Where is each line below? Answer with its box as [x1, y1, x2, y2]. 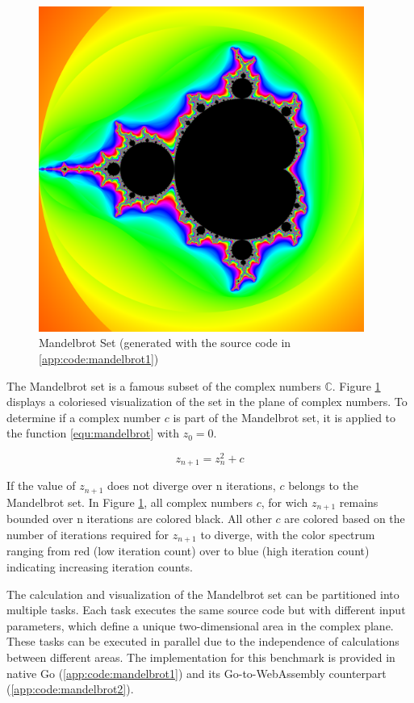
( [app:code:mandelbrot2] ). [6, 680, 134, 697]
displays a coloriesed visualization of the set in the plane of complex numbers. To [6, 393, 408, 410]
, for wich [261, 493, 308, 510]
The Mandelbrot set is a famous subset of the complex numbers [6, 377, 321, 394]
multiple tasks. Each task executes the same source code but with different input [6, 601, 406, 618]
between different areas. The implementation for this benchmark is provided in [6, 649, 395, 665]
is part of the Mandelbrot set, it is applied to [173, 408, 396, 425]
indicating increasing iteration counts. [6, 559, 193, 575]
